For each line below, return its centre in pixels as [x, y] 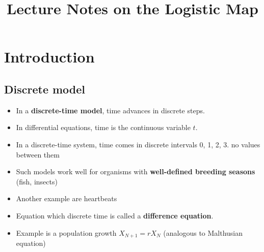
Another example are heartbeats [67, 198]
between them [38, 154]
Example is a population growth [66, 232]
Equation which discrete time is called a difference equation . [115, 215]
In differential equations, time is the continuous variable [103, 127]
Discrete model [45, 89]
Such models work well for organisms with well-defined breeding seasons [136, 171]
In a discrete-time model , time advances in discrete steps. [110, 110]
